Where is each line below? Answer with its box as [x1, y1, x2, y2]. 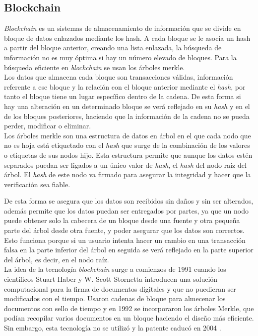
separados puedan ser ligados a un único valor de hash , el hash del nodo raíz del [4, 159, 247, 170]
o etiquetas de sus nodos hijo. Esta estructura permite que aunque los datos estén [4, 149, 253, 160]
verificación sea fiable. [4, 179, 70, 189]
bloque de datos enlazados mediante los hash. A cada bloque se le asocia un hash [4, 32, 251, 43]
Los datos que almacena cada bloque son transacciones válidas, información [4, 72, 233, 82]
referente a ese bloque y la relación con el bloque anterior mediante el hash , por [4, 81, 246, 92]
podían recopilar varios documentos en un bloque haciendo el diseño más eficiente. [4, 313, 254, 323]
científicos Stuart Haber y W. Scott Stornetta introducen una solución [4, 274, 218, 284]
